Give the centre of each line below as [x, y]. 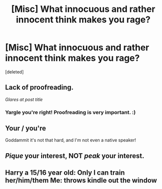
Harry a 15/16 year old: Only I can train [65, 173]
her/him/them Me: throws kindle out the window [81, 180]
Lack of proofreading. [39, 88]
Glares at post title [24, 99]
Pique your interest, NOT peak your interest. [75, 156]
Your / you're [26, 128]
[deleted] [14, 72]
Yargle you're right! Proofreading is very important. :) [71, 112]
